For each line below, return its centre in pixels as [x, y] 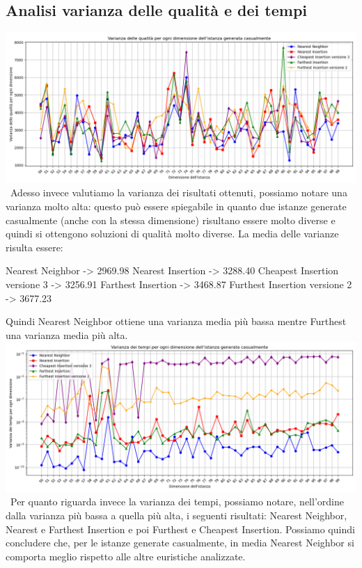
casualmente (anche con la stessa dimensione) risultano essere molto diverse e [171, 220]
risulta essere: [34, 247]
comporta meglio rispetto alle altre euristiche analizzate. [126, 556]
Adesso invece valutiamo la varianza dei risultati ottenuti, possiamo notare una [179, 192]
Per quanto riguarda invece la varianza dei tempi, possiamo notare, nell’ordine [177, 502]
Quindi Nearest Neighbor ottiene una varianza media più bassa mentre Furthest [176, 321]
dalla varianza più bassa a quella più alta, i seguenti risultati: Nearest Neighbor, [176, 515]
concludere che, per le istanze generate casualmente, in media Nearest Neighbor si [180, 543]
